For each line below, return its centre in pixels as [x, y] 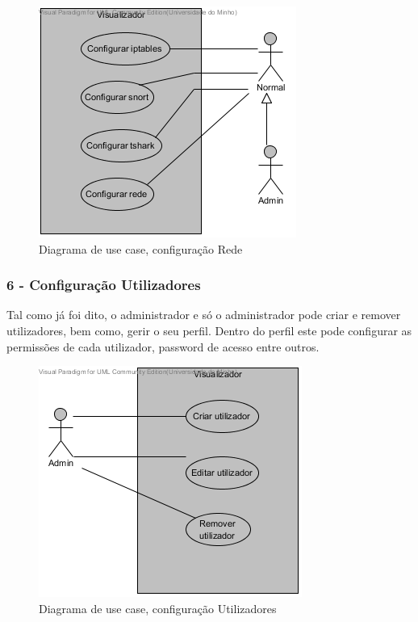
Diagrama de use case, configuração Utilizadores [158, 608]
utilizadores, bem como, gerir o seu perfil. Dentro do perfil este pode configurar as [209, 330]
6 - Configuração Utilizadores [104, 285]
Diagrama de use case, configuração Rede [141, 248]
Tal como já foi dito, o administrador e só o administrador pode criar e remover [204, 315]
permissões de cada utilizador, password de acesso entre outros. [163, 346]
